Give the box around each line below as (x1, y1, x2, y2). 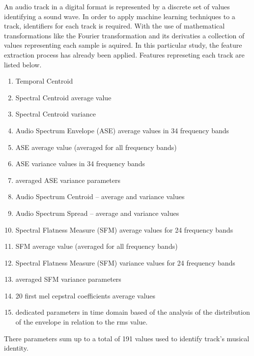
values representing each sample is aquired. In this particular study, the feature (4, 40, 242, 50)
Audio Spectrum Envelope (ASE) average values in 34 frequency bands (15, 125, 229, 135)
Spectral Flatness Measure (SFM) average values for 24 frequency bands (15, 224, 233, 235)
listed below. (4, 59, 42, 69)
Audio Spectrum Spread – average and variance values (15, 208, 179, 218)
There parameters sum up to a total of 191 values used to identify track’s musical (4, 333, 250, 343)
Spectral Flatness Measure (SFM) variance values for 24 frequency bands (15, 257, 235, 267)
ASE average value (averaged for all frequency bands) (15, 142, 177, 152)
